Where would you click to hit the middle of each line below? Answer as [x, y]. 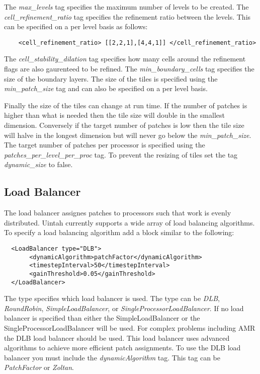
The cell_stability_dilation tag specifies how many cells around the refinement [125, 59]
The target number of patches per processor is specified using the [105, 145]
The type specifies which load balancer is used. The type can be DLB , [112, 298]
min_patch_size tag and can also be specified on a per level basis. [106, 88]
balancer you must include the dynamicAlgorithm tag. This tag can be [112, 357]
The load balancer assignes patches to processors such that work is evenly [118, 213]
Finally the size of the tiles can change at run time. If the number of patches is [126, 105]
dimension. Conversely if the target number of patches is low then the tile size [124, 125]
